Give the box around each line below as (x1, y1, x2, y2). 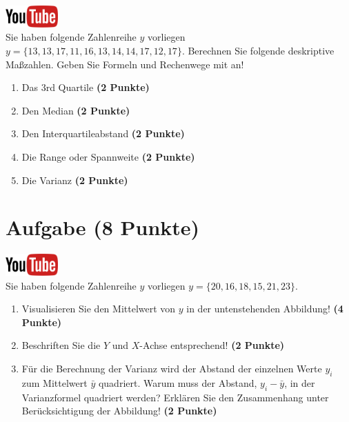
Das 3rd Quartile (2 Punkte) (21, 80, 150, 94)
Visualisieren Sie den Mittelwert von (21, 301, 176, 316)
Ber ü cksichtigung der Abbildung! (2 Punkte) (21, 403, 217, 418)
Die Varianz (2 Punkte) (21, 172, 128, 187)
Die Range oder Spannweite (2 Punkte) (21, 149, 195, 163)
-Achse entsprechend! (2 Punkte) (139, 338, 285, 352)
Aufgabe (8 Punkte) (6, 213, 200, 241)
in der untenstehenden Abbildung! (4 (186, 301, 343, 316)
